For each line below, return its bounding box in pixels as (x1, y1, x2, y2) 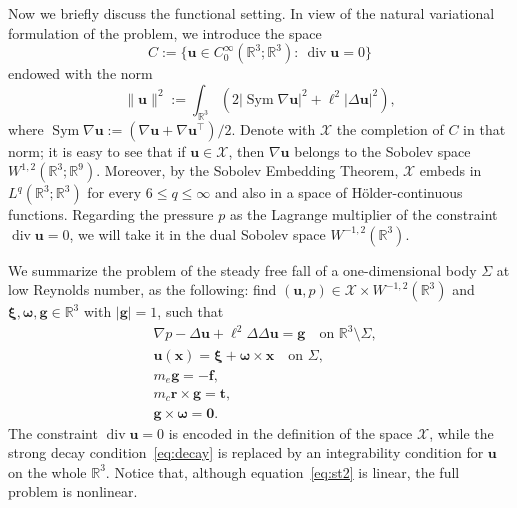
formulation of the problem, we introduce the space (8, 22, 322, 43)
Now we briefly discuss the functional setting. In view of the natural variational (8, 3, 495, 23)
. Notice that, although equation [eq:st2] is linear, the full (105, 461, 460, 482)
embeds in (419, 160, 482, 181)
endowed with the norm (8, 63, 153, 84)
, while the (429, 422, 494, 443)
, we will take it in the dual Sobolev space (69, 223, 326, 244)
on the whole (8, 461, 87, 482)
